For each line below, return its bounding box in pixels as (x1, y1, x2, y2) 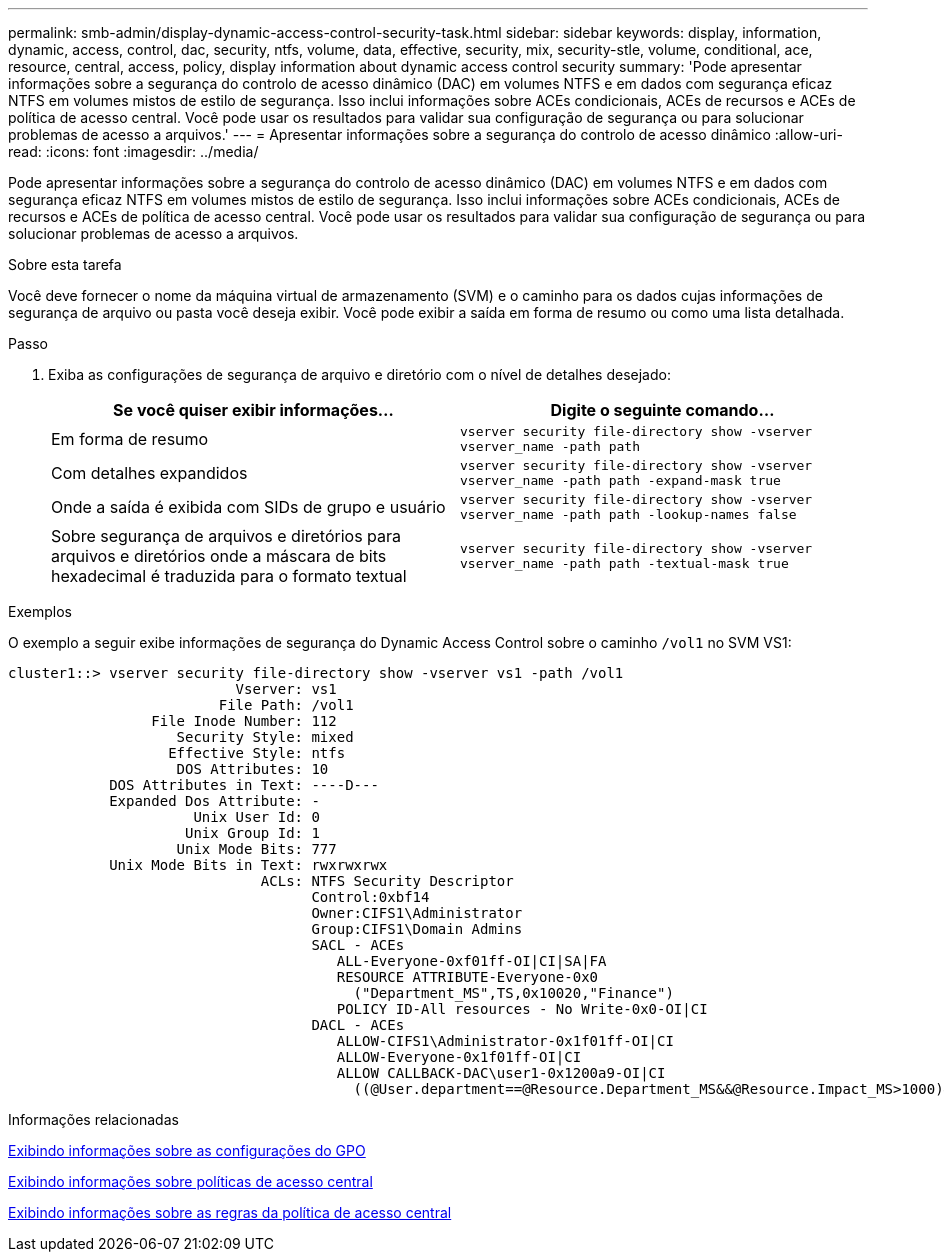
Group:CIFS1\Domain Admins (311, 921, 523, 937)
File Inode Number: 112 (151, 713, 337, 729)
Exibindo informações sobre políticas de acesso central (8, 1173, 373, 1190)
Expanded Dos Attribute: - (109, 793, 320, 809)
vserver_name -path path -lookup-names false (460, 507, 797, 522)
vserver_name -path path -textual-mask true (460, 556, 789, 571)
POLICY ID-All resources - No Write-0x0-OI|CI (336, 1001, 708, 1017)
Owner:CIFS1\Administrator (311, 905, 523, 921)
